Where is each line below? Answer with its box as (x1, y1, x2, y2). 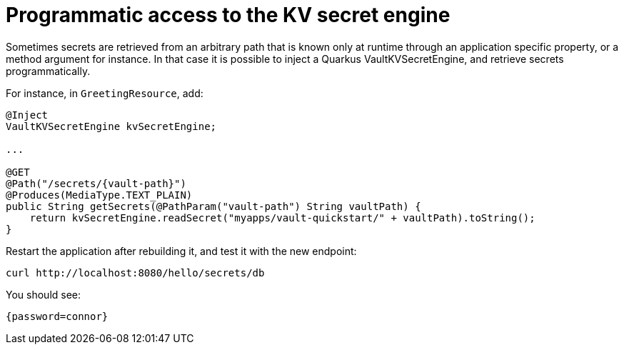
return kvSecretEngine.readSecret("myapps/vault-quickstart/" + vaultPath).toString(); (29, 211, 535, 224)
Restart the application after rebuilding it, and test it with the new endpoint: (6, 244, 357, 257)
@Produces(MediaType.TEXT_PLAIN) (6, 189, 193, 201)
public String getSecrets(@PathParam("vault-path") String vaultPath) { (6, 200, 421, 212)
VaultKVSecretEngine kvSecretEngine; (6, 120, 217, 132)
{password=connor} (6, 310, 109, 322)
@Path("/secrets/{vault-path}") (6, 177, 186, 189)
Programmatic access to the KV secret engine (6, 3, 451, 27)
